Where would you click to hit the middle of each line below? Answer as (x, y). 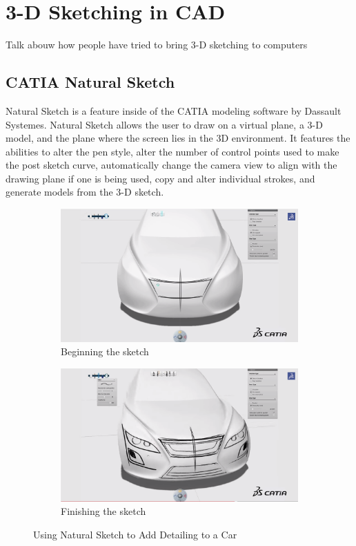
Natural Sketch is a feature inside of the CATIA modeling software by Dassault (174, 110)
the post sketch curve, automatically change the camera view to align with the (171, 165)
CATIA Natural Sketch (90, 82)
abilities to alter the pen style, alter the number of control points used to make (172, 151)
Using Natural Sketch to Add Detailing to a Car (135, 534)
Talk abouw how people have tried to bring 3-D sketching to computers (157, 45)
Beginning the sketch (105, 351)
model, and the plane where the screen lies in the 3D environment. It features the (178, 138)
